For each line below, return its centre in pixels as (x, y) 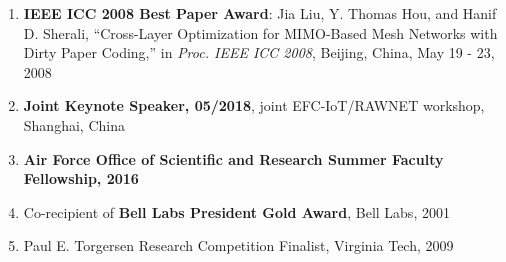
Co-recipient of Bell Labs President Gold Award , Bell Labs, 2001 (236, 211)
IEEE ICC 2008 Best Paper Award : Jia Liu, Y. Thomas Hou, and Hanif (260, 13)
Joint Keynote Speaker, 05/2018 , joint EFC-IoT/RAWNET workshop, (254, 105)
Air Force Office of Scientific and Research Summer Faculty (233, 158)
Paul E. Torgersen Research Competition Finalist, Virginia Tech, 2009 (238, 245)
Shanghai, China (74, 124)
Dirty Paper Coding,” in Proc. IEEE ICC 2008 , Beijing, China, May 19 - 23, (259, 52)
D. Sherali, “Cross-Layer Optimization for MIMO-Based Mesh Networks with (260, 32)
